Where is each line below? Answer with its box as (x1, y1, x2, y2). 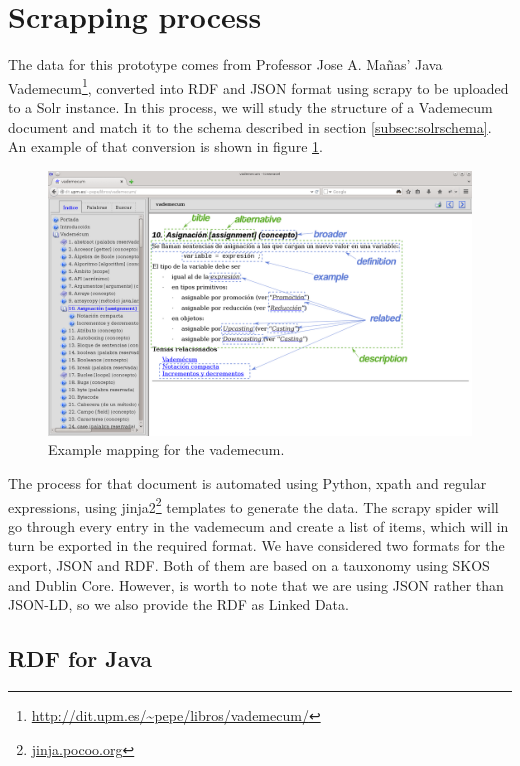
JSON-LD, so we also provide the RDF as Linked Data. (8, 594, 349, 615)
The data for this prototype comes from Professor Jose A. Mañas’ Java (8, 54, 443, 75)
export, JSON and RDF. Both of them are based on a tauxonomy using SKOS (8, 554, 490, 575)
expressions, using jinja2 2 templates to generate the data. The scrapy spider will (8, 493, 499, 517)
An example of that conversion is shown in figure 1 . (8, 136, 323, 157)
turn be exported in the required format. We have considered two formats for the (8, 535, 505, 556)
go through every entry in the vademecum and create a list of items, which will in (8, 515, 509, 536)
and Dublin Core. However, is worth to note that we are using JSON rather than (8, 574, 504, 595)
